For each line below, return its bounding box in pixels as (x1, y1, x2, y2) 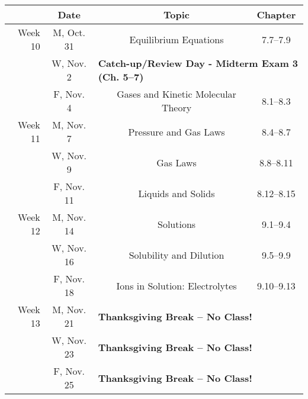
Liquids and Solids (138, 186, 215, 200)
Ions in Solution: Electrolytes (116, 278, 237, 292)
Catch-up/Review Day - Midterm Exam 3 (98, 56, 299, 70)
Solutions (157, 217, 196, 231)
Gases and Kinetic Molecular (117, 87, 236, 101)
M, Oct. (53, 25, 86, 39)
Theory (161, 101, 192, 114)
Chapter (256, 8, 296, 21)
